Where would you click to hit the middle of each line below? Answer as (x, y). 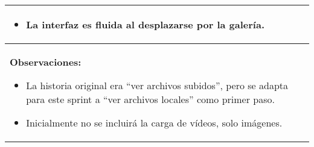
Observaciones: (46, 62)
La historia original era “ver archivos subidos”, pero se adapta (157, 85)
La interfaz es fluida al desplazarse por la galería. (145, 24)
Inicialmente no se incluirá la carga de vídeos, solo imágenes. (154, 123)
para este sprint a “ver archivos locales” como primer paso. (150, 99)
